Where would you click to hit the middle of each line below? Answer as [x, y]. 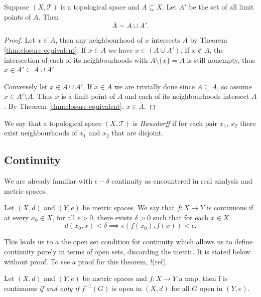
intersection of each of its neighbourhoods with [76, 59]
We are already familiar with [48, 180]
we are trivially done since [154, 86]
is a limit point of [88, 96]
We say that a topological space [53, 123]
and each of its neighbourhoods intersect [187, 96]
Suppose [17, 7]
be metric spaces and [115, 278]
